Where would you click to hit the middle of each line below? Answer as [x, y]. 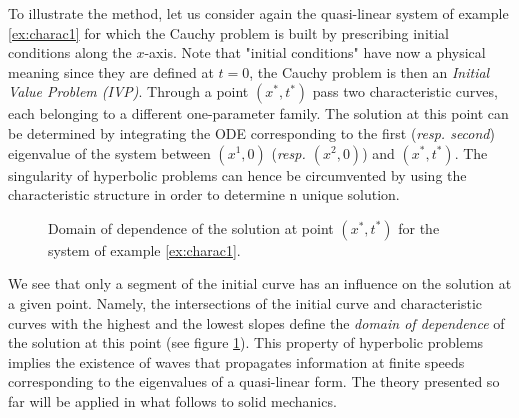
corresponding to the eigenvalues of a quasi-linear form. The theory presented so [254, 381]
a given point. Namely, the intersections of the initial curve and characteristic [245, 302]
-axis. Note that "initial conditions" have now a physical [315, 52]
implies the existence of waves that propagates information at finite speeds [236, 361]
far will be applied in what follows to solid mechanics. [172, 400]
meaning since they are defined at [111, 71]
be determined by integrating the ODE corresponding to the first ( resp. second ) [251, 132]
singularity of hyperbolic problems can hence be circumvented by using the [237, 174]
